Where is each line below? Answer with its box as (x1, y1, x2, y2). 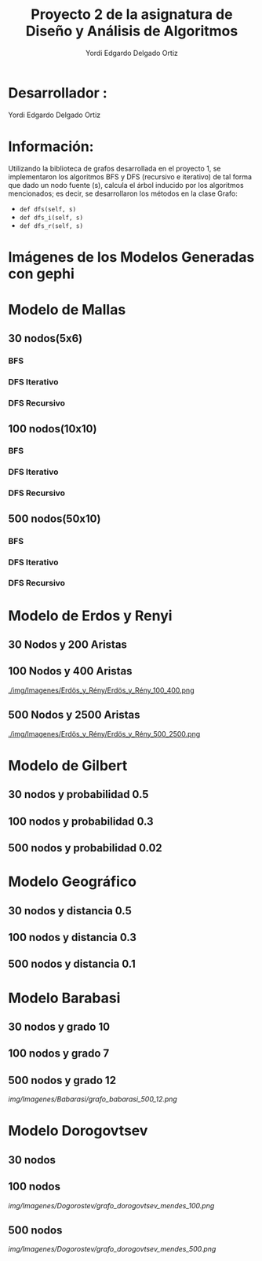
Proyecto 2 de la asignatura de (31, 6, 233, 24)
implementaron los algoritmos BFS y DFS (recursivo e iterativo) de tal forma (8, 171, 253, 182)
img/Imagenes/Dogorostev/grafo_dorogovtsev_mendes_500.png (8, 1244, 217, 1254)
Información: (8, 138, 94, 155)
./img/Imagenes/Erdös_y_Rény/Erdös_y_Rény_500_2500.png (8, 729, 201, 738)
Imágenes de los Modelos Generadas (8, 248, 255, 266)
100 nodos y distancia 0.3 (8, 931, 137, 944)
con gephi (8, 265, 75, 282)
